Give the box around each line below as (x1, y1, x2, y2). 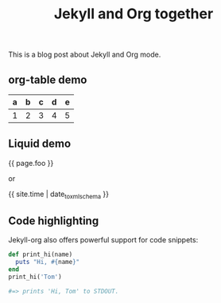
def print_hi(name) (8, 250, 73, 259)
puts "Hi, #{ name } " (15, 258, 80, 266)
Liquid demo (8, 137, 72, 151)
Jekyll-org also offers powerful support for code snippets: (8, 235, 199, 245)
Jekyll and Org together (53, 5, 214, 23)
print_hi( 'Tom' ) (8, 273, 62, 281)
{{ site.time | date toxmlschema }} (8, 189, 110, 200)
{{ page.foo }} (8, 158, 54, 167)
